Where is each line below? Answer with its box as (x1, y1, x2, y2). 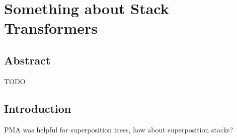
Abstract (4, 52, 51, 67)
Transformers (4, 18, 98, 38)
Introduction (4, 100, 71, 116)
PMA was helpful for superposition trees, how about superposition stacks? (4, 124, 233, 134)
